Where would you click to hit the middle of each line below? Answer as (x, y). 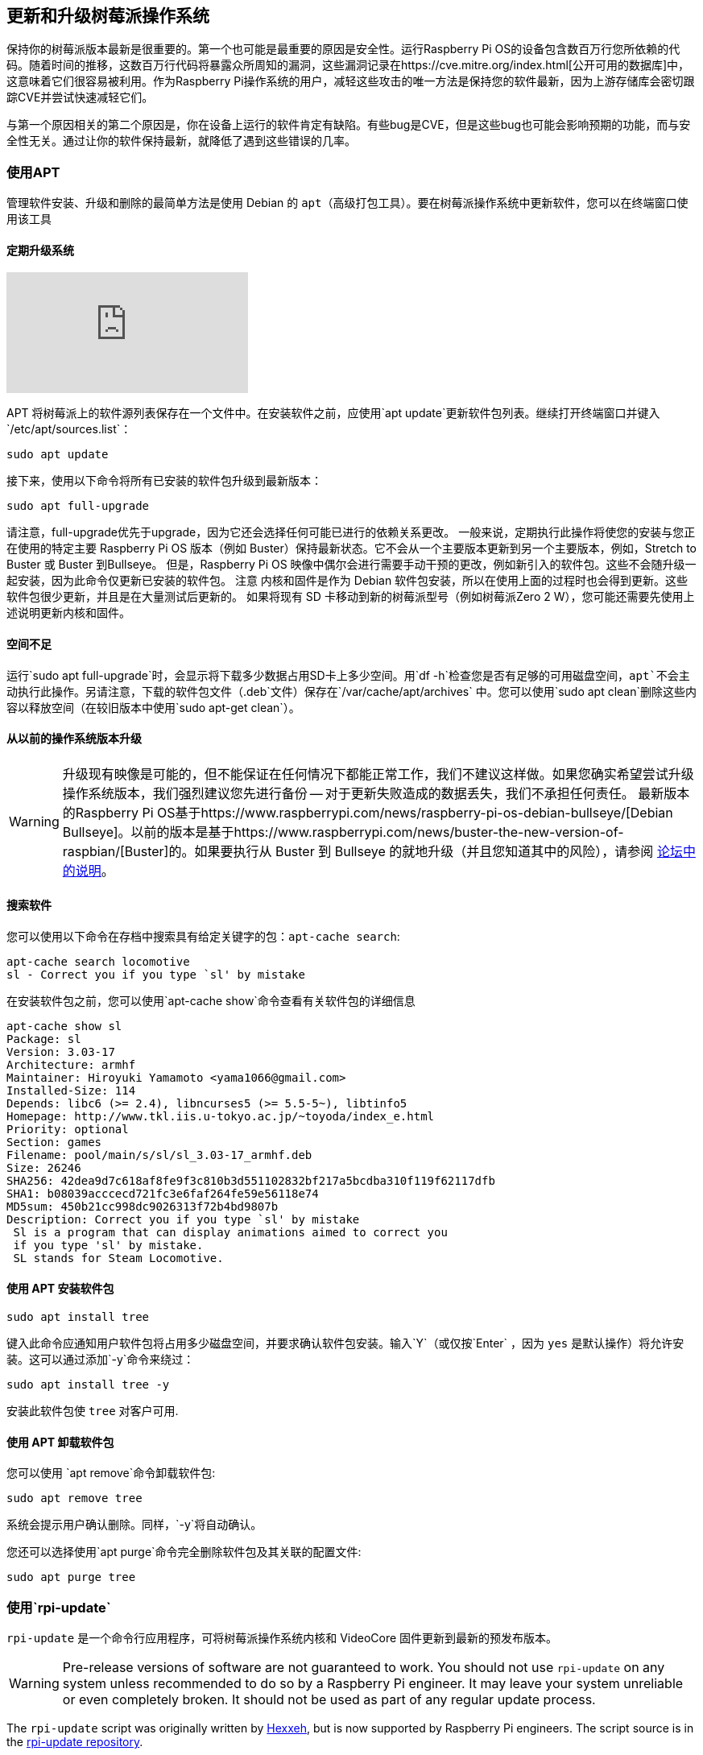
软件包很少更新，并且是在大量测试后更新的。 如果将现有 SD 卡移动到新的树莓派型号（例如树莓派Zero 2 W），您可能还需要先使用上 (351, 597)
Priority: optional (68, 1130)
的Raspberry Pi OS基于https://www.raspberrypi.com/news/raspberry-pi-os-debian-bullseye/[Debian (368, 812)
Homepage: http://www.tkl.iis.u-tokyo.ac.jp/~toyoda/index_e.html (221, 1117)
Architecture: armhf (71, 1065)
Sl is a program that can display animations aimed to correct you (230, 1233)
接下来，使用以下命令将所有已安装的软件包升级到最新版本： (164, 481)
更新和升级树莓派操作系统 (108, 16)
